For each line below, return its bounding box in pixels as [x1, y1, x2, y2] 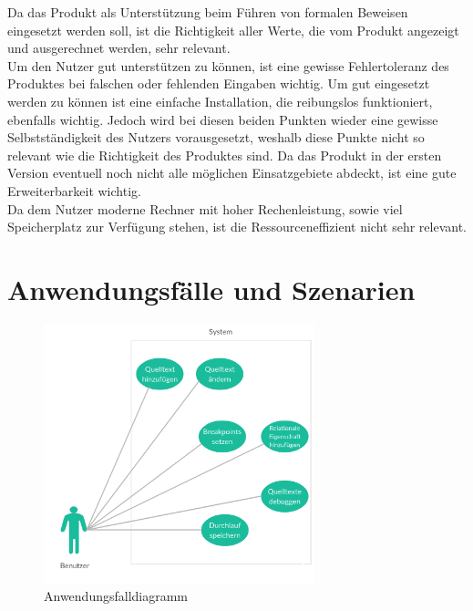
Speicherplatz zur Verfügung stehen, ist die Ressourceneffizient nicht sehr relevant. [7, 217, 468, 236]
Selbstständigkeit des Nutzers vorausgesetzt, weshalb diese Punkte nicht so [7, 128, 425, 147]
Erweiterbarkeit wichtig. [7, 181, 141, 200]
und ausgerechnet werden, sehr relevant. [7, 38, 231, 57]
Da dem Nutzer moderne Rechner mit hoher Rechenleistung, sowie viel [7, 199, 403, 218]
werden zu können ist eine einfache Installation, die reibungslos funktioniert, [7, 91, 433, 110]
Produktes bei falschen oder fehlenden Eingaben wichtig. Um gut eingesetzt [7, 74, 430, 93]
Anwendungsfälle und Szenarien [7, 270, 416, 307]
